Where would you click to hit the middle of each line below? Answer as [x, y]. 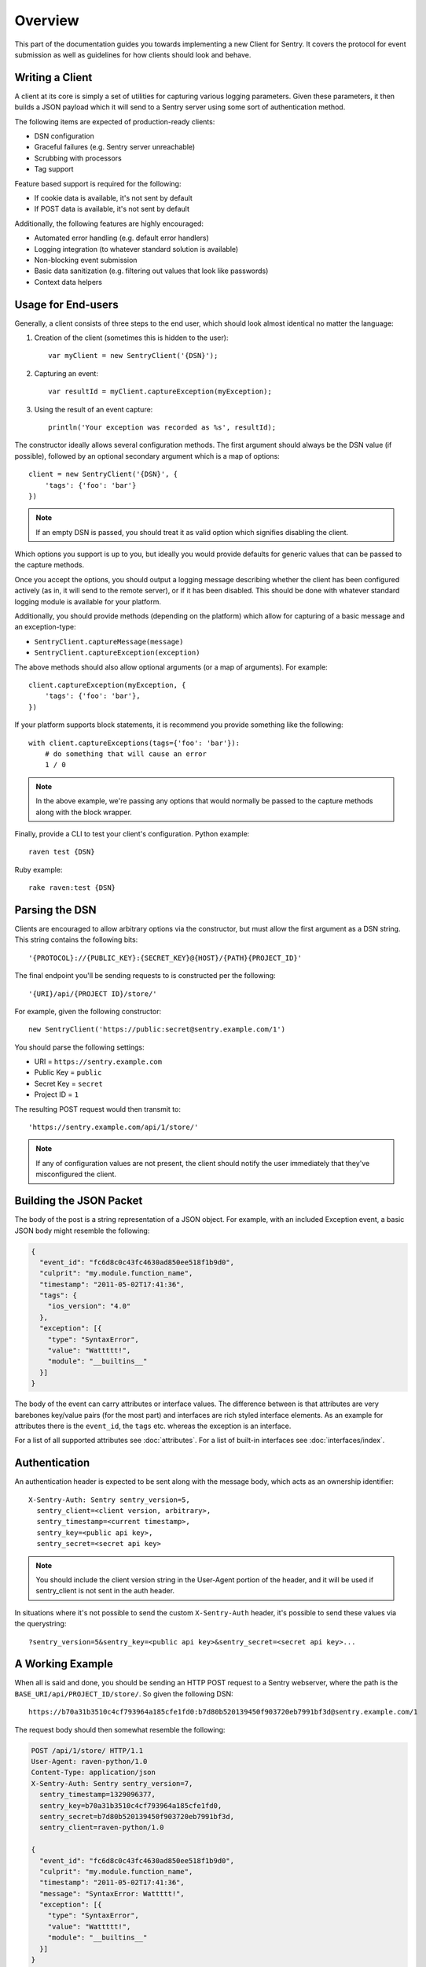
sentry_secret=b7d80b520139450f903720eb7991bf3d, [137, 1816]
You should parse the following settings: [79, 1047]
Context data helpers [68, 282]
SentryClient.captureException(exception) [117, 653]
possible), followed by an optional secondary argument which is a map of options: [147, 456]
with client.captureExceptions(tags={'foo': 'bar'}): [134, 743]
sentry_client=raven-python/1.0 [102, 1828]
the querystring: [40, 1624]
